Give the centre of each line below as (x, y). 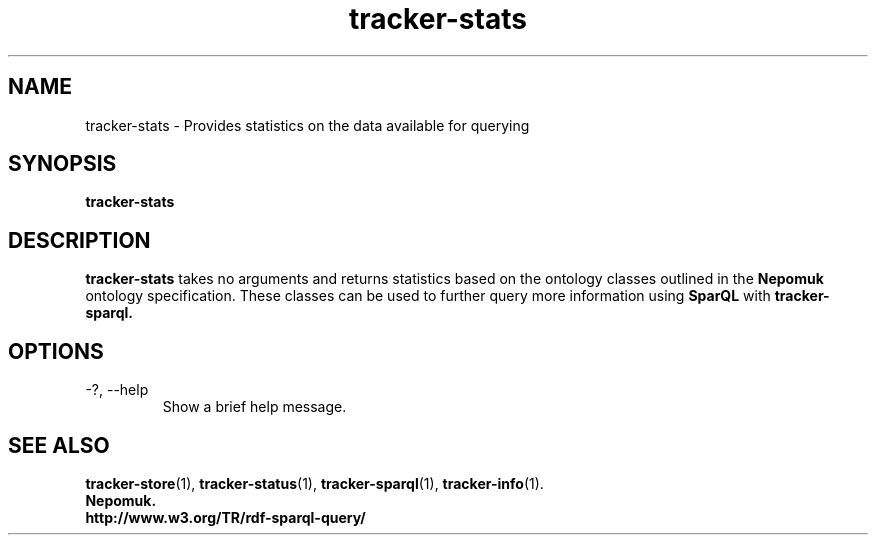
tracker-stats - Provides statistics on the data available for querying (307, 125)
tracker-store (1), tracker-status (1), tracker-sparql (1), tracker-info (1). (314, 483)
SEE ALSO (59, 445)
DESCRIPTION (79, 240)
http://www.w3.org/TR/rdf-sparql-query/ (225, 517)
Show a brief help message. (254, 407)
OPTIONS (56, 351)
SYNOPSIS (62, 164)
